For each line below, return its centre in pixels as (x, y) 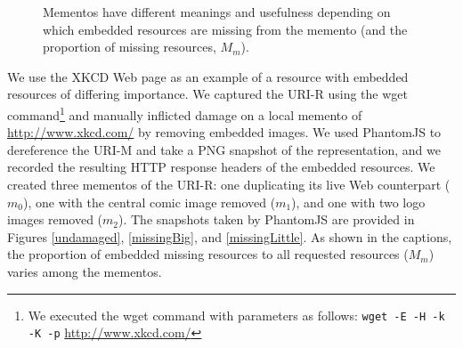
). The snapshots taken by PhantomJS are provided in (267, 219)
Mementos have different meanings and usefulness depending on (217, 12)
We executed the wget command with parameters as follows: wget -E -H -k (236, 315)
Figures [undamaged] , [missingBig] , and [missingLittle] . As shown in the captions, (230, 236)
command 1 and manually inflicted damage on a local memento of (185, 113)
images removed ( (55, 219)
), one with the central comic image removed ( (149, 202)
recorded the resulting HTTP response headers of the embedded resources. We (221, 167)
